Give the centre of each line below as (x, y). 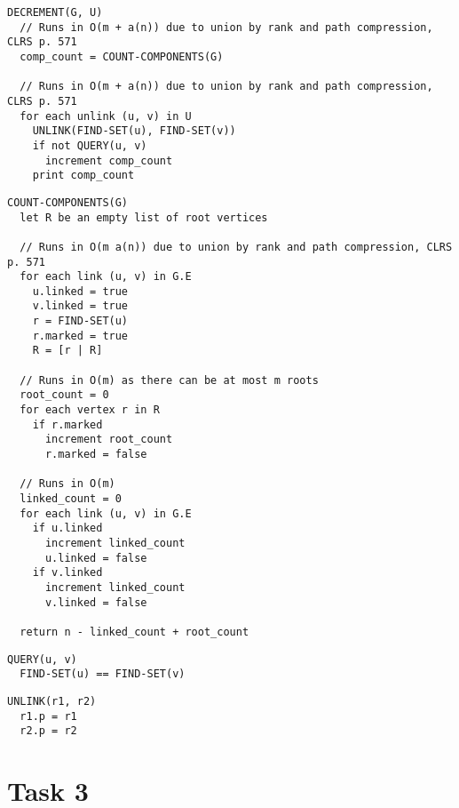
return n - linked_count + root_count (135, 632)
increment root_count (109, 440)
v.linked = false (96, 602)
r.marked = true (80, 336)
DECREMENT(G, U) (55, 12)
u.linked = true (80, 291)
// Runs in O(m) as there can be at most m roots (169, 380)
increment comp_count (109, 160)
